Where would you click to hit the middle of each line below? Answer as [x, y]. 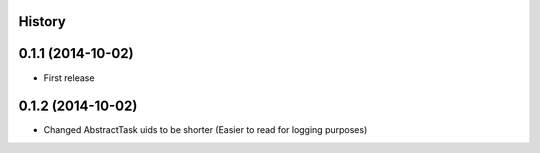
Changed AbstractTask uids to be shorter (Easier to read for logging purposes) [205, 130]
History [42, 21]
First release [69, 77]
